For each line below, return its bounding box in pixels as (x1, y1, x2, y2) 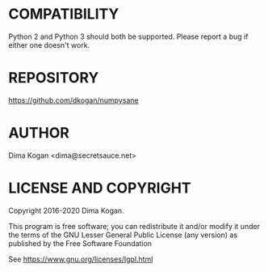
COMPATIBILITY (8, 5, 119, 23)
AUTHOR (8, 124, 70, 142)
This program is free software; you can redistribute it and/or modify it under (8, 221, 261, 231)
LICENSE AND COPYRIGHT (8, 179, 191, 197)
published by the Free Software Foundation (8, 238, 152, 248)
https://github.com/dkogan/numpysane (8, 95, 139, 105)
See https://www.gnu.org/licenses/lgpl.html (8, 254, 153, 264)
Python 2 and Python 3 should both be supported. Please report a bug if (8, 32, 249, 41)
